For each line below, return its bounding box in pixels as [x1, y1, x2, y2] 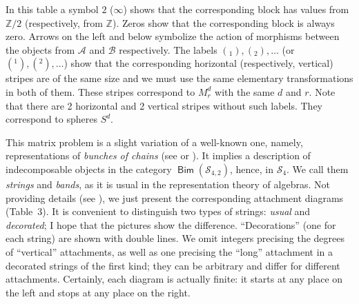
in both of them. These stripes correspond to [6, 84, 195, 99]
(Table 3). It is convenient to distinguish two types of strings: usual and [6, 204, 311, 219]
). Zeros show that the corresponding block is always [112, 15, 335, 30]
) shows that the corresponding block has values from [123, 2, 349, 16]
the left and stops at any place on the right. [6, 285, 191, 299]
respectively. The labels [119, 42, 217, 57]
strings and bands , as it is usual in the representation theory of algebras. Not [6, 176, 330, 191]
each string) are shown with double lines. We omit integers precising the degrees [6, 231, 345, 245]
